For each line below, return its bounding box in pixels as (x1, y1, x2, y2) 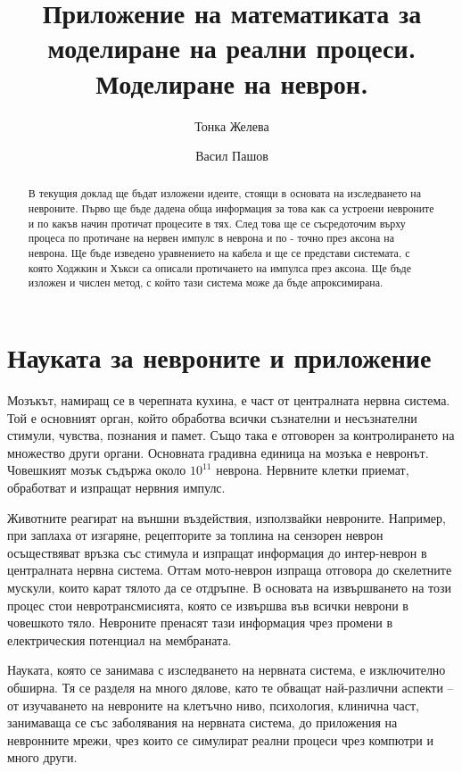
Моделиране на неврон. (95, 64, 368, 101)
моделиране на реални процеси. (47, 29, 417, 66)
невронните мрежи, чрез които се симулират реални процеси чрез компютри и (7, 730, 433, 749)
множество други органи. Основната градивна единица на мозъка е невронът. (7, 443, 429, 461)
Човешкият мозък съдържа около (7, 461, 186, 479)
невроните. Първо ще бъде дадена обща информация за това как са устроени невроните (28, 201, 434, 216)
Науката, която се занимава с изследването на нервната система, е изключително (7, 660, 446, 679)
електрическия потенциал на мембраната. (7, 630, 232, 649)
